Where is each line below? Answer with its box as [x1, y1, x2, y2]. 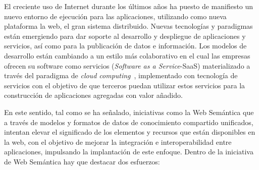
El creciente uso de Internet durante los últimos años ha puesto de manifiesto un [4, 1, 253, 11]
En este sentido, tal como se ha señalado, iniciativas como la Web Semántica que [4, 106, 254, 117]
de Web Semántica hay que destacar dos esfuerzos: [4, 156, 160, 166]
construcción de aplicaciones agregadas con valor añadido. [4, 90, 183, 100]
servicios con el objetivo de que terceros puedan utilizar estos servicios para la [4, 80, 245, 90]
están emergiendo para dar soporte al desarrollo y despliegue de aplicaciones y [4, 30, 246, 41]
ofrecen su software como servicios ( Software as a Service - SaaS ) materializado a [4, 60, 250, 71]
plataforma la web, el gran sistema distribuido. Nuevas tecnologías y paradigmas [4, 21, 253, 31]
